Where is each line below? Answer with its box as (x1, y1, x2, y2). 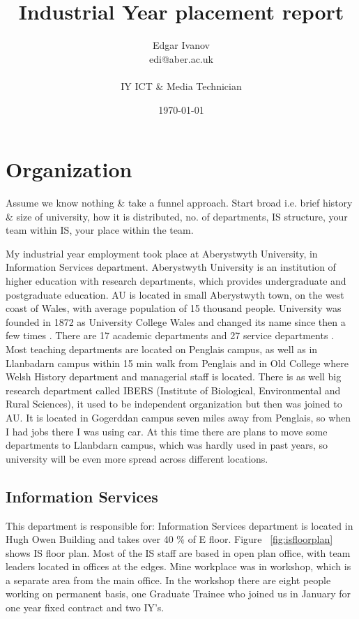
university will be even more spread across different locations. (6, 451, 268, 465)
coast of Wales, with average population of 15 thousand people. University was (6, 301, 342, 315)
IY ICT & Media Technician (121, 78, 242, 93)
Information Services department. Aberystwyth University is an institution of (6, 260, 336, 274)
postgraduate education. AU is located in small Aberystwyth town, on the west (6, 287, 344, 301)
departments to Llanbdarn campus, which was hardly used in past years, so (6, 438, 328, 452)
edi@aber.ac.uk (149, 51, 213, 66)
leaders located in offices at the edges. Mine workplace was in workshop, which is (6, 559, 351, 574)
